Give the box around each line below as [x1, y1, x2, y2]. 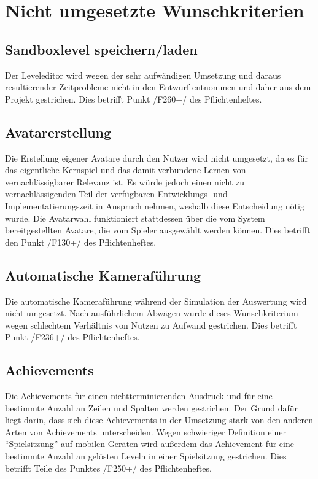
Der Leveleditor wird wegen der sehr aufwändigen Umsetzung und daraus [5, 68, 281, 81]
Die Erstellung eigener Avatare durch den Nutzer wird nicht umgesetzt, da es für [5, 151, 308, 164]
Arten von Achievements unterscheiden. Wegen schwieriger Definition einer [5, 425, 286, 438]
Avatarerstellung [5, 122, 112, 141]
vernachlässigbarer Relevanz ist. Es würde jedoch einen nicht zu [5, 175, 245, 188]
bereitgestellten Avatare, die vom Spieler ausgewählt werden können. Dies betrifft [5, 224, 311, 236]
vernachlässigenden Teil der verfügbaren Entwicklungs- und [5, 187, 228, 200]
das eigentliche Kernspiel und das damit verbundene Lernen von [5, 163, 246, 176]
